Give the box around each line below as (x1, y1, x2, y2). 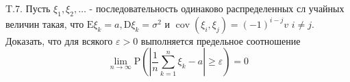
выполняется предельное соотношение (140, 33, 301, 47)
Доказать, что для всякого (5, 33, 113, 47)
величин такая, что (5, 16, 84, 30)
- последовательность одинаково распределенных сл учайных (89, 1, 345, 15)
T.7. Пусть (5, 1, 51, 15)
